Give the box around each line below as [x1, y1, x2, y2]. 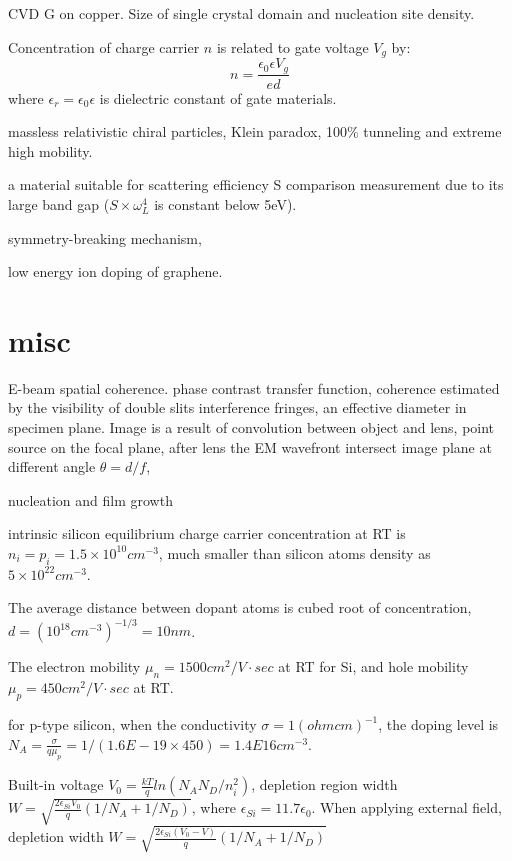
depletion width [8, 826, 104, 847]
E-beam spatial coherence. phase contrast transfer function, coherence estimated [8, 377, 500, 398]
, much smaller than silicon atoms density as [158, 542, 431, 563]
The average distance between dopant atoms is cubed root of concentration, [8, 597, 472, 618]
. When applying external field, [311, 797, 502, 818]
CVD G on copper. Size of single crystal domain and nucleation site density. [8, 3, 475, 23]
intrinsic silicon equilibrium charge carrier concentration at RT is [8, 523, 406, 544]
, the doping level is [378, 714, 499, 735]
